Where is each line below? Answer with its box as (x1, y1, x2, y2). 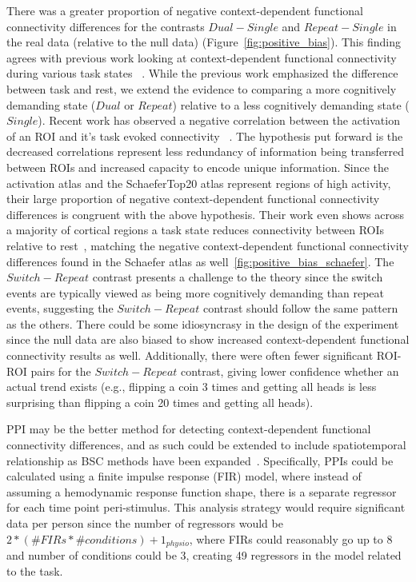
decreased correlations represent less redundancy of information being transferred (6, 143, 405, 160)
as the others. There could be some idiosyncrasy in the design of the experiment (6, 315, 399, 332)
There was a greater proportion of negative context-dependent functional (6, 2, 363, 18)
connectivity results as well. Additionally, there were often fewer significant (6, 347, 374, 364)
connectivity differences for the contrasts (6, 18, 205, 34)
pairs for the (30, 362, 91, 379)
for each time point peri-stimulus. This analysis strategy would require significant (6, 499, 406, 516)
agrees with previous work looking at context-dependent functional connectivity (6, 49, 397, 66)
